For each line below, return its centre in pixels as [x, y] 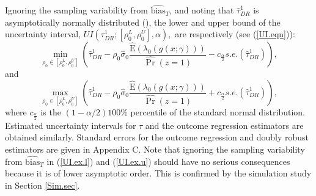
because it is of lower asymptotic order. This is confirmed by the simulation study [158, 173]
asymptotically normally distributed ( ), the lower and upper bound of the [143, 22]
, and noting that [202, 10]
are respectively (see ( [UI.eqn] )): [235, 34]
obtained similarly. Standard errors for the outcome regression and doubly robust [157, 137]
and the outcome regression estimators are [224, 125]
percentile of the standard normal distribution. [218, 112]
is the [51, 112]
